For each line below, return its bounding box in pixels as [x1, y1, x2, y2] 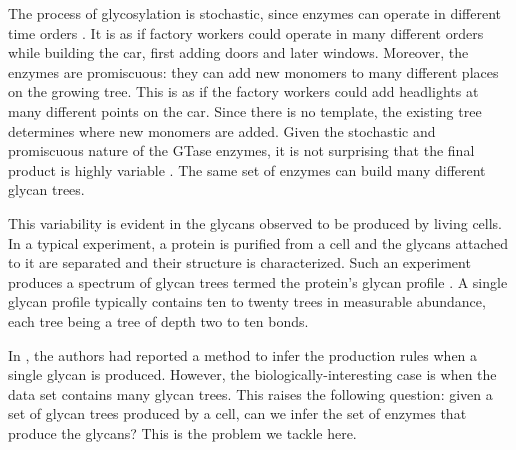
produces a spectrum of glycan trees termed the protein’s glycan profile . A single [8, 271, 508, 292]
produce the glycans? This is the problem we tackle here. [8, 422, 357, 443]
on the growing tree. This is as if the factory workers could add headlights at [8, 81, 479, 102]
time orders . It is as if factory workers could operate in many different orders [8, 22, 484, 43]
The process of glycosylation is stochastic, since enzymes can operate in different [8, 3, 501, 23]
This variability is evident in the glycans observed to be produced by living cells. [8, 212, 503, 233]
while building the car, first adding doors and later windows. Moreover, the [8, 42, 469, 63]
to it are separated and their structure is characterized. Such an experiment [8, 252, 471, 273]
